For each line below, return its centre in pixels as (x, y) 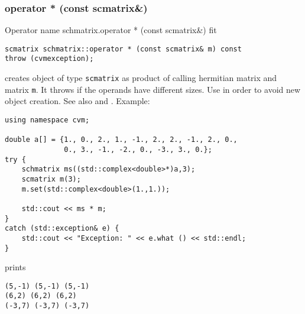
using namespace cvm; (47, 120)
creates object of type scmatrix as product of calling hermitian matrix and (141, 78)
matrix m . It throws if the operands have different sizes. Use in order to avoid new (153, 89)
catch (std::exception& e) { (62, 229)
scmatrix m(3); (51, 179)
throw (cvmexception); (49, 59)
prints (15, 267)
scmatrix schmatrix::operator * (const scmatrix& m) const (123, 49)
